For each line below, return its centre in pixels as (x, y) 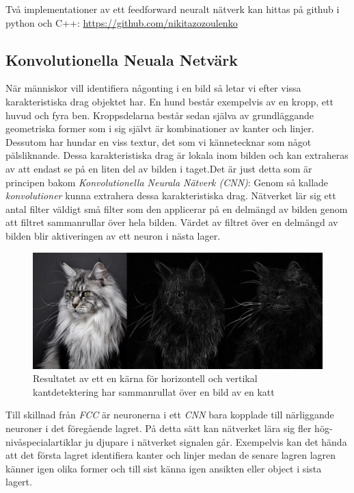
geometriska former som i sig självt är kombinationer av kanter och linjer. (160, 128)
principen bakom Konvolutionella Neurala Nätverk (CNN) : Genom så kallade (167, 182)
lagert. (19, 482)
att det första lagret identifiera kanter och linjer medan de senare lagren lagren (171, 455)
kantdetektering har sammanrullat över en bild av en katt (154, 391)
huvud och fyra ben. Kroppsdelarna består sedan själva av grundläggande (160, 115)
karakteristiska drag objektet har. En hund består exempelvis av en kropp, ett (169, 101)
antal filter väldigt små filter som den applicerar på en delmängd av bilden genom (177, 208)
